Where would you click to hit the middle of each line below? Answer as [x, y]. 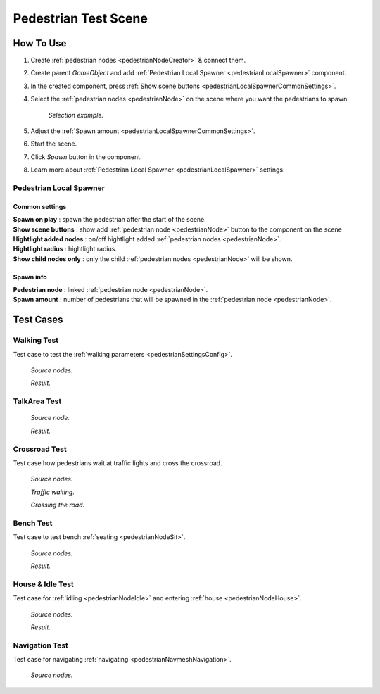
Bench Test [33, 523]
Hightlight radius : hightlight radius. [65, 249]
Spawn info [30, 277]
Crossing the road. [58, 505]
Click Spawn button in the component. [86, 157]
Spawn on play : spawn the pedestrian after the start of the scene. [110, 220]
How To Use [40, 43]
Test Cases [38, 320]
